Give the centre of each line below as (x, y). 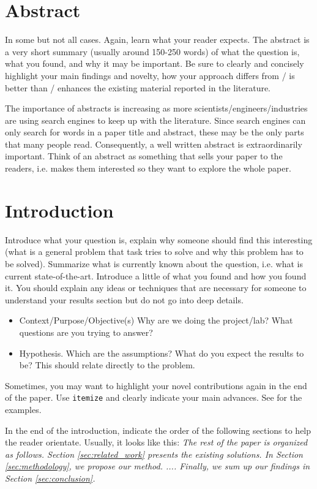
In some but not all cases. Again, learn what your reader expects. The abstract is (157, 40)
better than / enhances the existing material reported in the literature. (138, 87)
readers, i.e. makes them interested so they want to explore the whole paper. (148, 168)
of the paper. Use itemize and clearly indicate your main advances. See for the (154, 397)
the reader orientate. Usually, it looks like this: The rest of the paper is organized (156, 442)
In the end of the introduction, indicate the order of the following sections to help (158, 430)
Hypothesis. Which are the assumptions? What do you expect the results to (162, 353)
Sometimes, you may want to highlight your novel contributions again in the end (156, 385)
